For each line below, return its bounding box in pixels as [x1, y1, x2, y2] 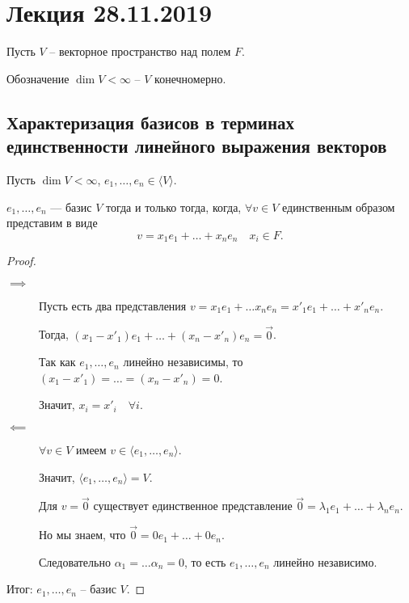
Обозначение [6, 70, 70, 86]
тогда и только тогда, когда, [106, 198, 242, 215]
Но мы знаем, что [39, 526, 126, 543]
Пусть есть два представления [39, 297, 187, 314]
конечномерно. [154, 70, 226, 86]
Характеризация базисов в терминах [6, 109, 295, 134]
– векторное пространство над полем [49, 43, 231, 60]
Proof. [6, 252, 36, 269]
